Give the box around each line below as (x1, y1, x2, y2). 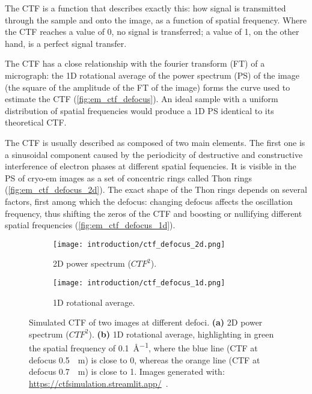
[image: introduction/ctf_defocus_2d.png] (53, 240, 225, 249)
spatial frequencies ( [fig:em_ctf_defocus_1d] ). (5, 219, 176, 231)
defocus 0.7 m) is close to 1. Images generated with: (29, 365, 225, 378)
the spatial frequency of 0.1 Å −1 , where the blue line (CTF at (29, 340, 258, 354)
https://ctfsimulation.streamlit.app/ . (29, 377, 168, 389)
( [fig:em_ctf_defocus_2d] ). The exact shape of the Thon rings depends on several (5, 183, 307, 196)
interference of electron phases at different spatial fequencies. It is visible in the (5, 160, 296, 172)
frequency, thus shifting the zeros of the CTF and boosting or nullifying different (5, 207, 302, 219)
